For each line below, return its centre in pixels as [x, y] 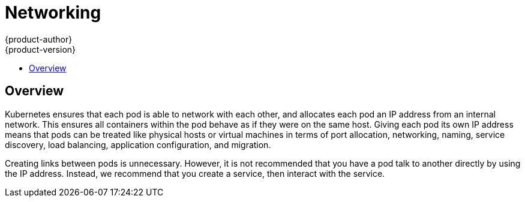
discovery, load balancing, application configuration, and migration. [138, 144]
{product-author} [39, 39]
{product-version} [40, 49]
